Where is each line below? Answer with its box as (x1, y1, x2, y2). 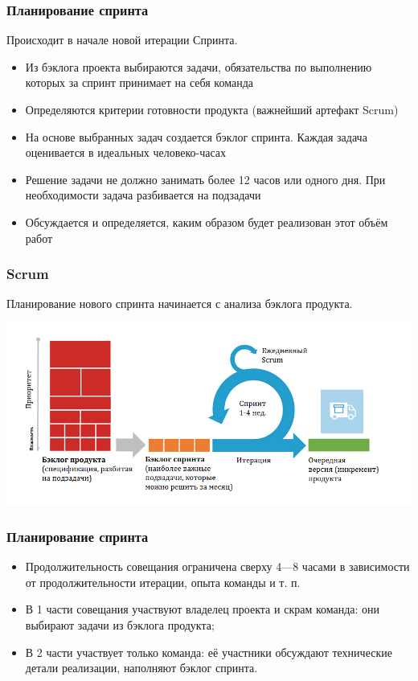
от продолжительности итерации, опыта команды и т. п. (25, 573, 301, 590)
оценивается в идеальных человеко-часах (25, 144, 227, 161)
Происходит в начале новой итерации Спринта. (6, 31, 238, 48)
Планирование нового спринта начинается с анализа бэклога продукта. (6, 295, 353, 312)
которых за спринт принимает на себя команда (25, 74, 253, 91)
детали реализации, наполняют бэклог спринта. (25, 659, 258, 676)
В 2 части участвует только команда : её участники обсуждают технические (25, 643, 392, 660)
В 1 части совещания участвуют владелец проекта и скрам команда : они (25, 601, 380, 617)
